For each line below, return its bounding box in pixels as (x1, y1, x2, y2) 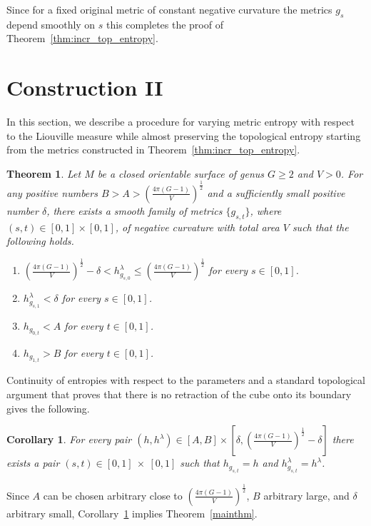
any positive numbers (6, 185, 98, 200)
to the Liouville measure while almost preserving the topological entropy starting (6, 128, 361, 143)
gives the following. (6, 400, 90, 415)
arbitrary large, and (263, 487, 350, 502)
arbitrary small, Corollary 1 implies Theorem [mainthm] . (6, 505, 258, 520)
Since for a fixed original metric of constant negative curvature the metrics (6, 2, 332, 16)
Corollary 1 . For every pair (6, 432, 132, 447)
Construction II (6, 73, 163, 102)
